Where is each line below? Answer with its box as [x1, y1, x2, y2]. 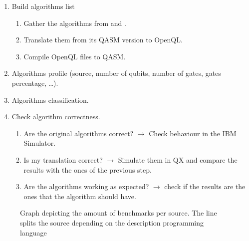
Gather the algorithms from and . [23, 17, 126, 28]
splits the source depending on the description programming [20, 217, 204, 228]
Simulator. [23, 138, 56, 148]
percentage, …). [11, 77, 58, 88]
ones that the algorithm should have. [23, 191, 136, 201]
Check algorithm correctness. [11, 111, 100, 122]
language [20, 227, 47, 238]
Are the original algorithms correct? [23, 128, 134, 138]
